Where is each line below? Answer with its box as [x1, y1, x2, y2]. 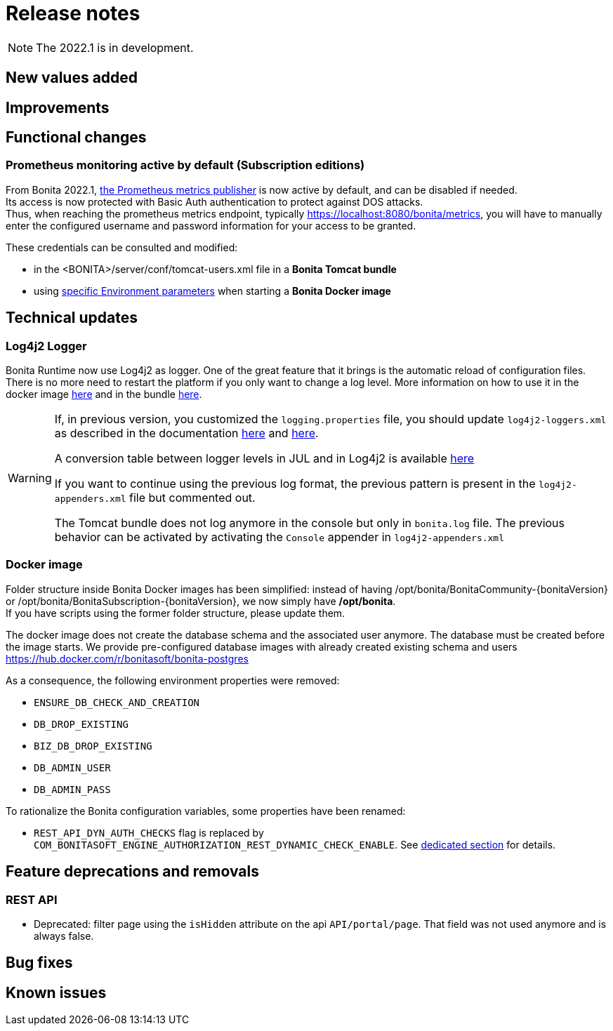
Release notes [6, 1, 140, 25]
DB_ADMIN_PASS [34, 783, 111, 795]
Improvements [6, 98, 110, 117]
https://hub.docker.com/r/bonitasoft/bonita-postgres [6, 652, 249, 665]
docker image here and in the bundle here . [6, 388, 202, 401]
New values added [6, 69, 138, 87]
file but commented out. [129, 491, 256, 505]
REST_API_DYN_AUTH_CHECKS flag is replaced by [34, 826, 264, 839]
